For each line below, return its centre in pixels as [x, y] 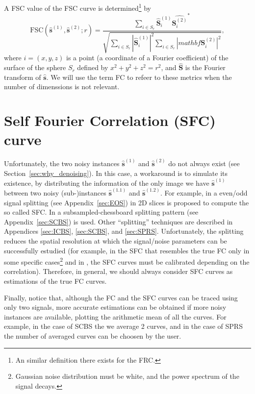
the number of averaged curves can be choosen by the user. [93, 336]
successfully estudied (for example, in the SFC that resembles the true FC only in [127, 250]
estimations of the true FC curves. [55, 281]
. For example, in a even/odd [204, 193]
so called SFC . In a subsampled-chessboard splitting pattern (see [101, 212]
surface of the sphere [35, 67]
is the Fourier [205, 67]
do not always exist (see [204, 163]
